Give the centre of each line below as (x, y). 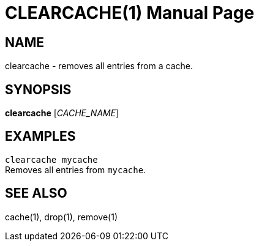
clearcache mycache (51, 159)
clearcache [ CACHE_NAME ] (62, 113)
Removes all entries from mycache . (76, 170)
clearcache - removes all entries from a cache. (99, 66)
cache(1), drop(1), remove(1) (62, 217)
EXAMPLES (40, 136)
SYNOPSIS (38, 89)
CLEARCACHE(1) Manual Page (130, 13)
